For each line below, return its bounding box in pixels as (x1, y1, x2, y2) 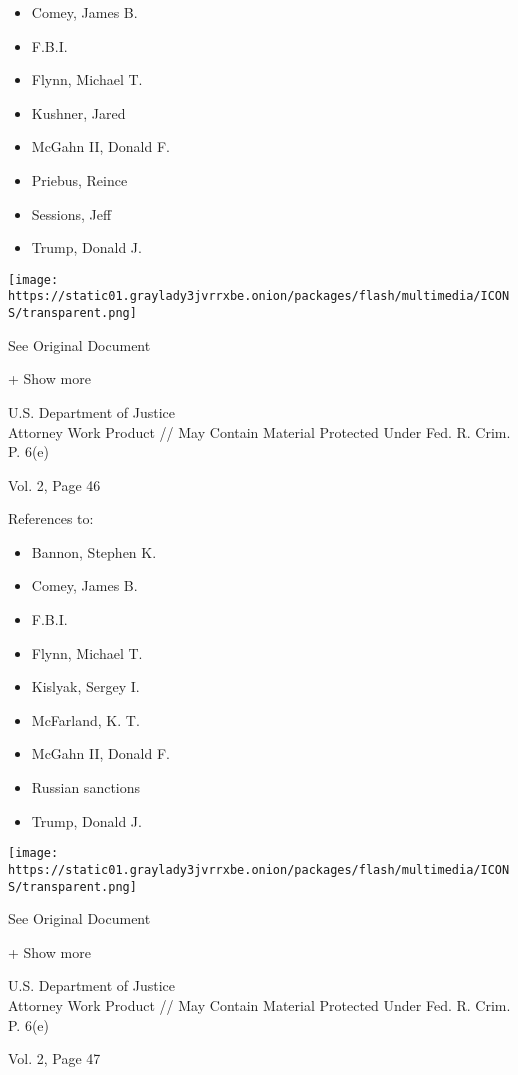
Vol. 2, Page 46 (8, 474, 101, 495)
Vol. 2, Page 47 (8, 1048, 101, 1069)
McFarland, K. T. (31, 709, 140, 730)
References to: (8, 508, 94, 529)
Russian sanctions (31, 777, 141, 798)
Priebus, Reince (31, 169, 128, 190)
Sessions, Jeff (31, 203, 112, 224)
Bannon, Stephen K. (31, 541, 157, 562)
